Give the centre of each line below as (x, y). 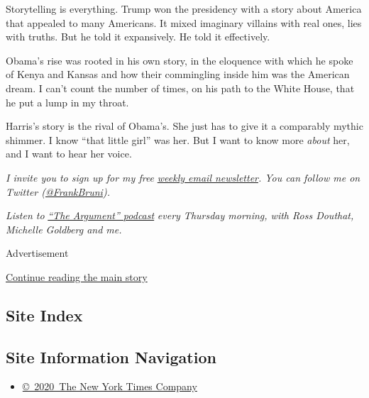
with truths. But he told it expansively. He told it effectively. (138, 37)
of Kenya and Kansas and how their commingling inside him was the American (178, 74)
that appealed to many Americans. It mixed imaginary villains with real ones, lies (184, 22)
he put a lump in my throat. (67, 102)
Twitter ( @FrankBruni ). (58, 191)
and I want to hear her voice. (69, 154)
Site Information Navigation (111, 356)
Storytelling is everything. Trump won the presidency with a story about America (184, 9)
